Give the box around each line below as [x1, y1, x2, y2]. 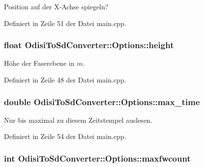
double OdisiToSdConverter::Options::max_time [4, 95, 200, 108]
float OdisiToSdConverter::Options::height [4, 39, 174, 51]
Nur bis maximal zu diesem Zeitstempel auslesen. [4, 114, 152, 125]
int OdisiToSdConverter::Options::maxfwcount [4, 152, 191, 164]
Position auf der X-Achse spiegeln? [4, 1, 109, 11]
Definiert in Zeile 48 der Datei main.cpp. [4, 75, 126, 84]
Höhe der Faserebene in [4, 58, 75, 68]
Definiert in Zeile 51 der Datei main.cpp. [4, 18, 126, 28]
